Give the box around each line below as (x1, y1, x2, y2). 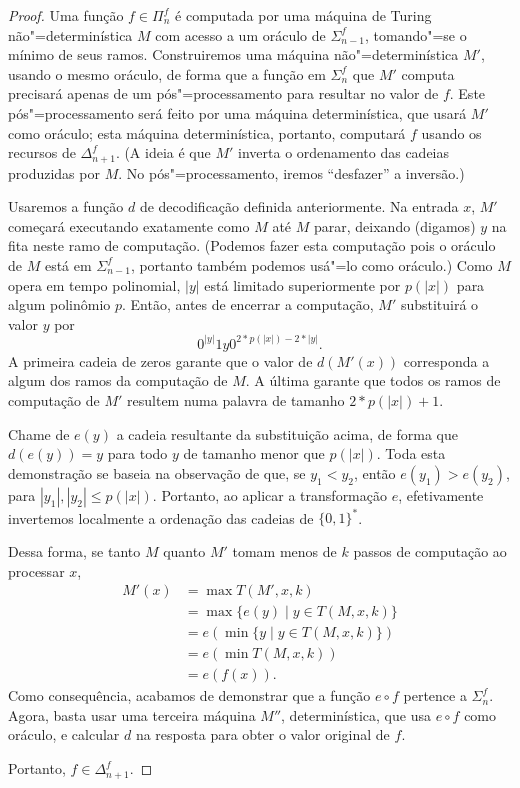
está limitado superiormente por (204, 274, 401, 295)
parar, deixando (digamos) (314, 215, 476, 236)
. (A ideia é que (115, 142, 211, 163)
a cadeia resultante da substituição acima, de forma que (116, 423, 458, 444)
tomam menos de (232, 540, 337, 561)
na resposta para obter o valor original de (135, 724, 390, 745)
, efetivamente (398, 484, 484, 505)
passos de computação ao (353, 540, 507, 561)
